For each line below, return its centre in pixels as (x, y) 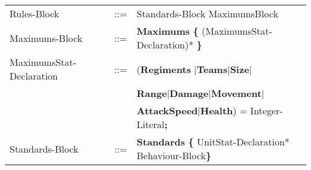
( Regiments (164, 69)
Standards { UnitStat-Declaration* (213, 142)
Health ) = (224, 110)
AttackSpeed (167, 110)
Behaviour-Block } (174, 155)
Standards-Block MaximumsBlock (208, 13)
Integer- (266, 110)
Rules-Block (34, 13)
